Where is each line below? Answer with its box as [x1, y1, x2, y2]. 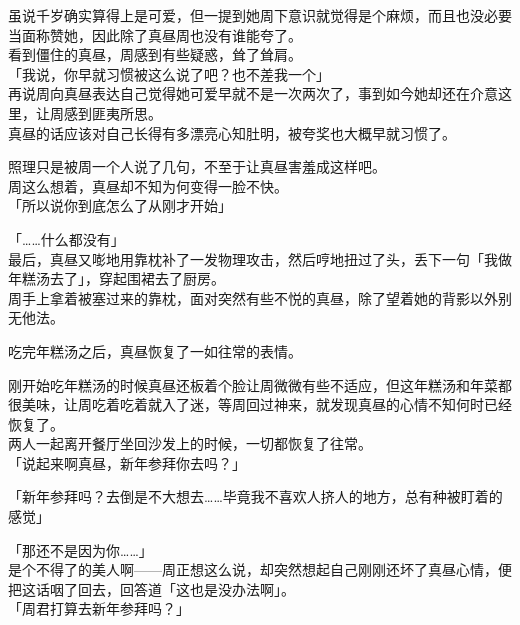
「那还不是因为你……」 [8, 539, 153, 560]
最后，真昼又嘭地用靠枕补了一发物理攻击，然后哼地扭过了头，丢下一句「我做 [8, 248, 512, 269]
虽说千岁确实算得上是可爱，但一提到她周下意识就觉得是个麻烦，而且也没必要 [8, 5, 512, 25]
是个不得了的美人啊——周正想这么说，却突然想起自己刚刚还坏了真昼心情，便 [8, 559, 512, 580]
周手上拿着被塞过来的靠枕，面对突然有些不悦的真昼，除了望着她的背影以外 [8, 287, 498, 308]
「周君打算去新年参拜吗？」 [8, 598, 190, 619]
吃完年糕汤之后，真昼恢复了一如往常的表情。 [8, 340, 302, 361]
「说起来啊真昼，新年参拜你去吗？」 [8, 452, 246, 473]
